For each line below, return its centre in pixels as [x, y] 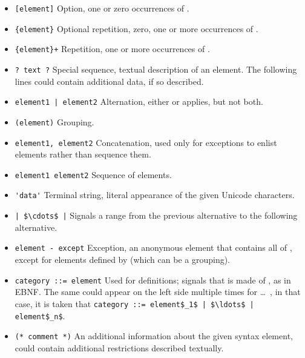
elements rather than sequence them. [83, 154]
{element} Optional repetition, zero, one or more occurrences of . [136, 28]
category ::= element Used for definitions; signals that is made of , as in [153, 280]
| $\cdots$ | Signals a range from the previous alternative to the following [156, 215]
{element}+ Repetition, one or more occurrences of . [112, 49]
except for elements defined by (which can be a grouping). [123, 259]
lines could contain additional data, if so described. [109, 81]
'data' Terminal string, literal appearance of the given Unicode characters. [155, 195]
